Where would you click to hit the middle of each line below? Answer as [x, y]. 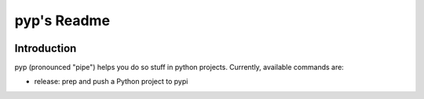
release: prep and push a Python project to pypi [111, 82]
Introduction [46, 48]
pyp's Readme [62, 20]
